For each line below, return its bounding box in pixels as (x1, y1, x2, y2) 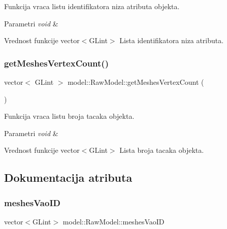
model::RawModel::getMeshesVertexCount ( (68, 77, 204, 87)
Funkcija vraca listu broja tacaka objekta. (4, 111, 135, 121)
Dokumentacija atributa (4, 170, 133, 185)
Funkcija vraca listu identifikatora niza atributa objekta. (4, 1, 180, 11)
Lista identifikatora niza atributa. (119, 35, 224, 46)
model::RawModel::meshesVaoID (62, 216, 165, 226)
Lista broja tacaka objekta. (119, 145, 204, 155)
